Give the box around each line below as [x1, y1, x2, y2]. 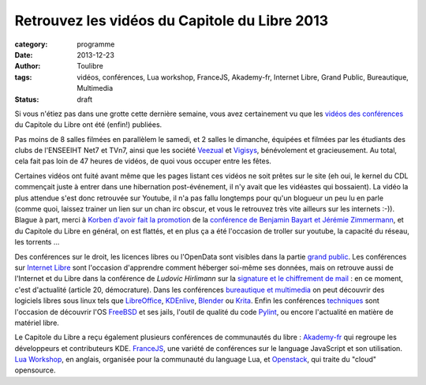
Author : [14, 62, 41, 71]
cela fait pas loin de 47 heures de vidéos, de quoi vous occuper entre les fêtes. [14, 156, 272, 166]
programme [77, 39, 115, 49]
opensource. [14, 365, 56, 375]
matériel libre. [14, 318, 59, 327]
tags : [14, 72, 32, 82]
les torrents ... [14, 237, 60, 247]
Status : [14, 95, 39, 104]
